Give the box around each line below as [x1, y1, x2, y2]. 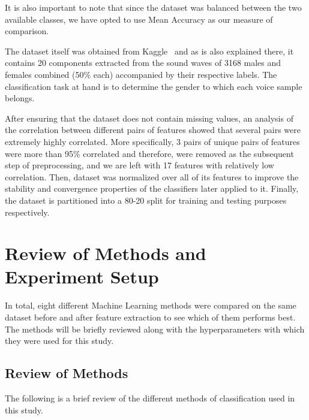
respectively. [5, 206, 50, 218]
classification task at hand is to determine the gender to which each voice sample [5, 80, 302, 92]
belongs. [5, 92, 35, 104]
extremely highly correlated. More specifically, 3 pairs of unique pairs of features [5, 135, 300, 147]
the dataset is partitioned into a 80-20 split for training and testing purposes [5, 194, 287, 206]
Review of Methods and [5, 241, 206, 265]
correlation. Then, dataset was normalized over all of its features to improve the [5, 170, 299, 183]
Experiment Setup [5, 264, 159, 289]
